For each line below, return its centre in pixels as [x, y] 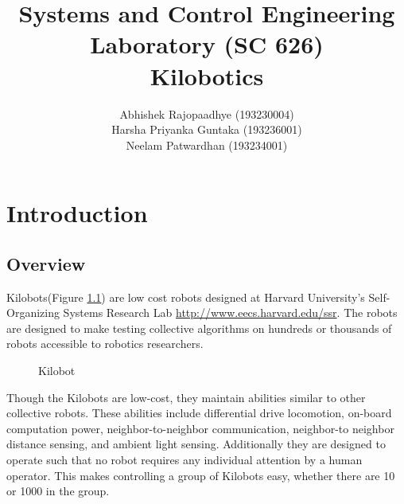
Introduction [77, 213]
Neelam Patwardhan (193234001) [207, 145]
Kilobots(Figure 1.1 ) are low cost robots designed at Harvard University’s [186, 297]
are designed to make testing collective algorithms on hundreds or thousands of [199, 328]
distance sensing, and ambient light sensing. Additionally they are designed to [196, 444]
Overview [46, 263]
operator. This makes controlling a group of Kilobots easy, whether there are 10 [201, 475]
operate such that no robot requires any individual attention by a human [185, 460]
